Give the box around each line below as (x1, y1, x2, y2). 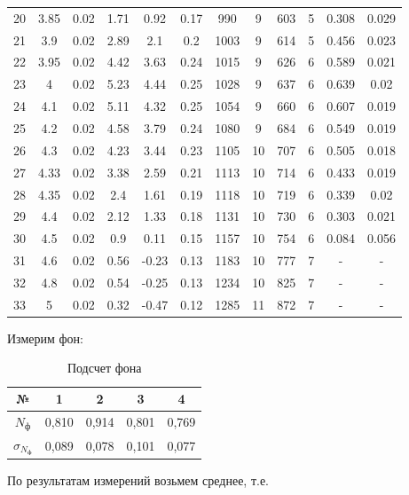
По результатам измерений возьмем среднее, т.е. (7, 470, 270, 489)
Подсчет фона (67, 358, 142, 377)
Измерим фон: (7, 328, 83, 347)
